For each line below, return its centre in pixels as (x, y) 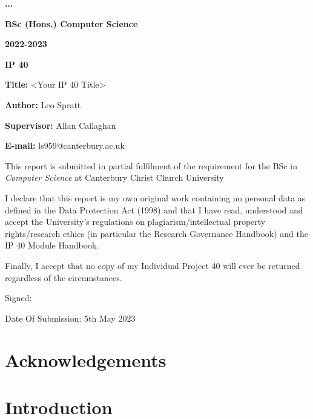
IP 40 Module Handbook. (52, 245)
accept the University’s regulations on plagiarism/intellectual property (135, 222)
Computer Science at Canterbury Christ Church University (114, 177)
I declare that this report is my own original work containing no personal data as (155, 197)
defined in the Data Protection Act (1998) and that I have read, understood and (154, 209)
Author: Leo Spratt (43, 104)
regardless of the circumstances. (64, 277)
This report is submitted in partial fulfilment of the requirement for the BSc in (151, 165)
